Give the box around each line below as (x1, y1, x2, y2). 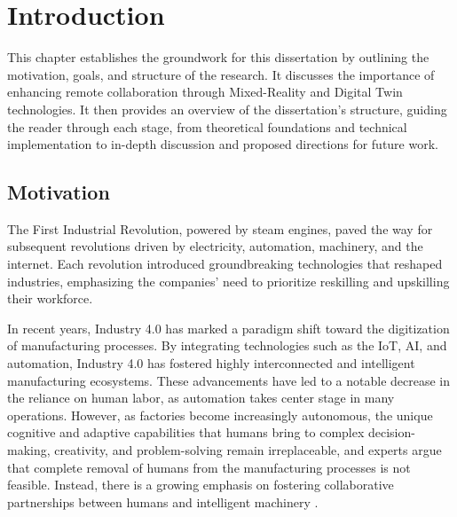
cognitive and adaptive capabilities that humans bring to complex (7, 423, 365, 442)
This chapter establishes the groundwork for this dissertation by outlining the (7, 48, 429, 67)
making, (7, 441, 51, 459)
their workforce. (7, 289, 93, 308)
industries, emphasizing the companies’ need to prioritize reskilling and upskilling (7, 271, 450, 290)
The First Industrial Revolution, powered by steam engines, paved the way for (7, 219, 433, 238)
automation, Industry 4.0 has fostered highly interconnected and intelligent (7, 354, 415, 372)
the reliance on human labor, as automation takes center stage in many (7, 388, 395, 407)
